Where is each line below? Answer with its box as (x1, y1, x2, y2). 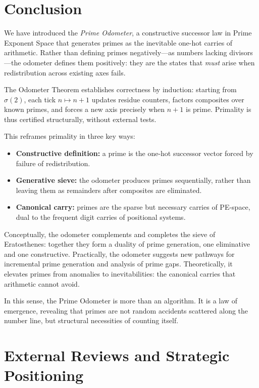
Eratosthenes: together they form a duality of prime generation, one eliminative (4, 239, 250, 249)
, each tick (24, 94, 56, 104)
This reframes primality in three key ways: (4, 131, 135, 141)
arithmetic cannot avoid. (4, 278, 80, 289)
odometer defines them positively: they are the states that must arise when (23, 57, 255, 67)
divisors (229, 47, 253, 58)
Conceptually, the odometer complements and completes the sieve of (4, 228, 216, 239)
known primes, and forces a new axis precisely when (4, 104, 165, 114)
